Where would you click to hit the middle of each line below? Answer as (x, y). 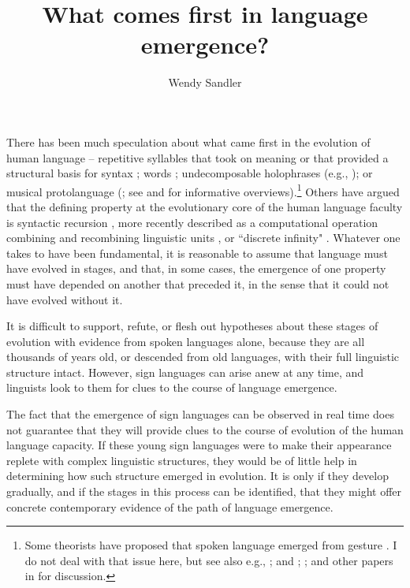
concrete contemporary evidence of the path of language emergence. (170, 506)
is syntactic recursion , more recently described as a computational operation (192, 222)
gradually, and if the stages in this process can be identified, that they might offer (204, 491)
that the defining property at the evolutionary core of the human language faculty (205, 206)
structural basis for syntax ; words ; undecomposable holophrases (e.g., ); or (190, 173)
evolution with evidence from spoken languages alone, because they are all (186, 341)
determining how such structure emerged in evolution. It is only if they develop (198, 476)
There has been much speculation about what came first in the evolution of (188, 141)
